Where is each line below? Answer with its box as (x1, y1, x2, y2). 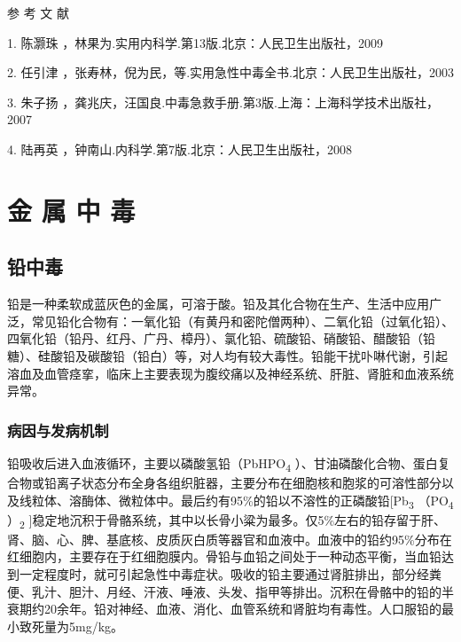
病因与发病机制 (7, 419, 109, 441)
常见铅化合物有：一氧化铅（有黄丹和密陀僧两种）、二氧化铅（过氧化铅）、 (31, 311, 454, 330)
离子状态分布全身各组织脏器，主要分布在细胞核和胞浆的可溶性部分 (56, 474, 441, 492)
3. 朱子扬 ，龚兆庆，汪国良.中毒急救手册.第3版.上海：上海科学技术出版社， (7, 92, 439, 111)
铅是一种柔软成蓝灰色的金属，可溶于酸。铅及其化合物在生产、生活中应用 (7, 294, 429, 313)
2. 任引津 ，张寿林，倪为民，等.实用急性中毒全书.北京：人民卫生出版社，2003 (7, 63, 454, 82)
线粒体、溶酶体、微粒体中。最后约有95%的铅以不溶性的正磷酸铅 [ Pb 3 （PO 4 (19, 490, 454, 512)
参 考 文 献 (7, 4, 69, 21)
